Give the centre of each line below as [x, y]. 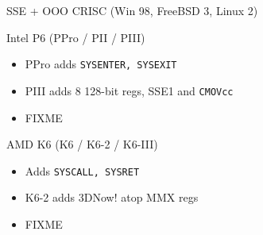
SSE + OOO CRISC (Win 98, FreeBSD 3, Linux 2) [132, 10]
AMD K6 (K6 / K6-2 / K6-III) [82, 144]
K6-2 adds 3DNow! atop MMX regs [112, 197]
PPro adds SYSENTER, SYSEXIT [101, 64]
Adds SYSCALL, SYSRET [82, 170]
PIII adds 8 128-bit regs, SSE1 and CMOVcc [129, 90]
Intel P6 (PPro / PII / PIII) [76, 37]
